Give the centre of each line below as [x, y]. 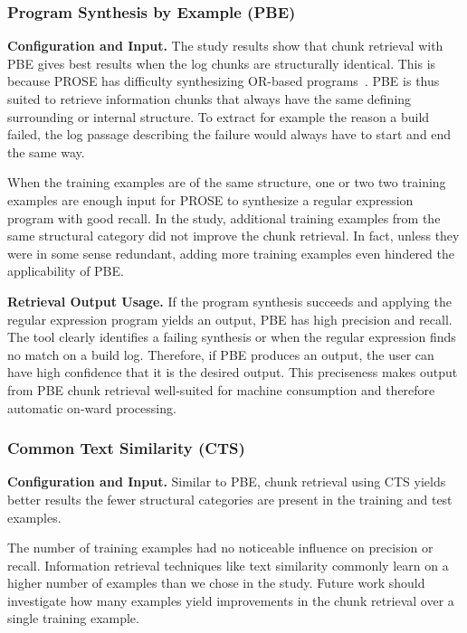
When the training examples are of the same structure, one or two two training [227, 182]
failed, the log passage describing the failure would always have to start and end [229, 134]
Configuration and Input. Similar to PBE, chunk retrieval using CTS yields [227, 482]
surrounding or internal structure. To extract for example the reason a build [219, 116]
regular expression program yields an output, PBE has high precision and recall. [230, 319]
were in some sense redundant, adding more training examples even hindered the [231, 253]
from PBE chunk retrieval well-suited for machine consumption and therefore [221, 389]
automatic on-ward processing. [92, 407]
